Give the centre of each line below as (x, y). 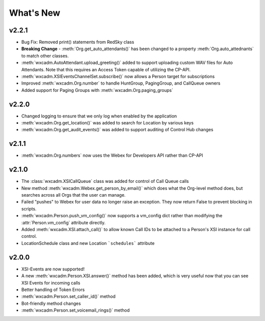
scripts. (29, 208)
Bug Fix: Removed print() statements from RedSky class (78, 42)
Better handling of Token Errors (53, 290)
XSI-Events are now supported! (53, 269)
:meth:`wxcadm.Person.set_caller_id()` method (68, 296)
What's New (35, 13)
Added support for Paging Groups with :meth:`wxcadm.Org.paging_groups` (97, 90)
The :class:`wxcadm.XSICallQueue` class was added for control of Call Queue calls (105, 181)
